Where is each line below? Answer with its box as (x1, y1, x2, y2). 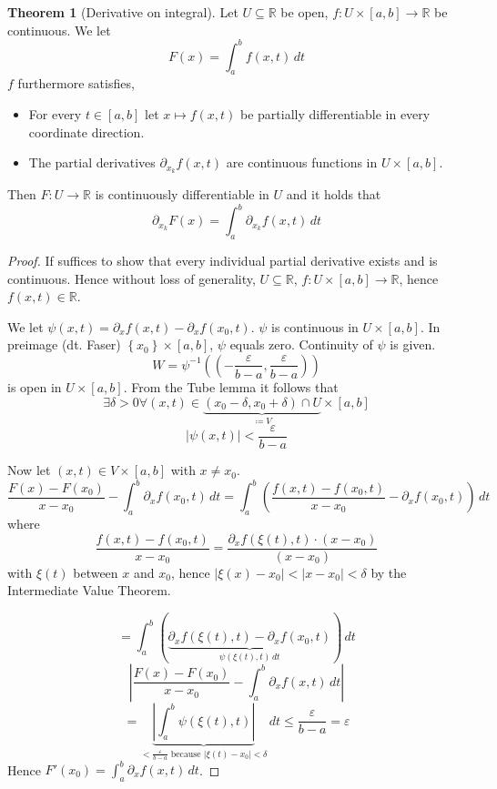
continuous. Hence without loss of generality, (7, 268, 256, 288)
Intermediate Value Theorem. (7, 581, 171, 600)
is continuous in (271, 317, 359, 336)
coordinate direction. (28, 122, 145, 141)
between (73, 562, 118, 582)
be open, (280, 3, 329, 21)
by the (370, 562, 407, 582)
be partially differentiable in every (240, 105, 431, 124)
